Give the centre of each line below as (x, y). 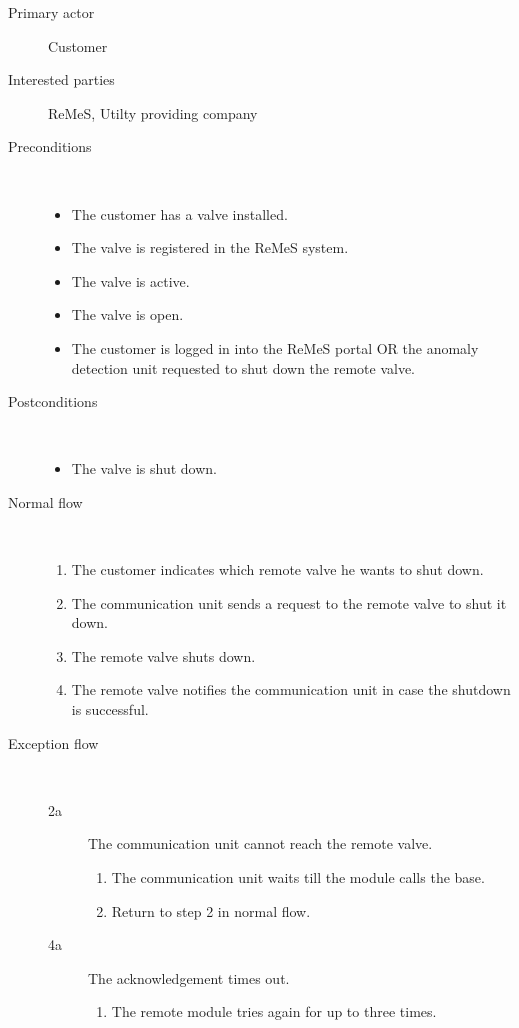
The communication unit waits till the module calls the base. (298, 877)
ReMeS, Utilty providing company (153, 112)
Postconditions (53, 401)
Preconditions (50, 146)
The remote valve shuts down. (163, 655)
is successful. (110, 709)
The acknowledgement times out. (189, 977)
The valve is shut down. (144, 468)
